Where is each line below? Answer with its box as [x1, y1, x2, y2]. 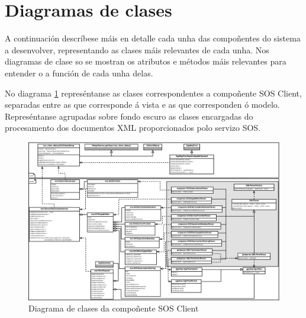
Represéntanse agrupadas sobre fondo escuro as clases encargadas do [5, 110, 253, 122]
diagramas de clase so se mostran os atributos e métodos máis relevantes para [5, 55, 286, 68]
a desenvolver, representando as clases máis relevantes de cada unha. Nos [5, 43, 269, 56]
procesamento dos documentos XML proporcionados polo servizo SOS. [5, 121, 261, 134]
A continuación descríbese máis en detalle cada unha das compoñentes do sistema [5, 32, 301, 44]
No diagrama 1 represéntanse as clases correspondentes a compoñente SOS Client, [5, 86, 302, 99]
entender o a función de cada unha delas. [5, 66, 153, 79]
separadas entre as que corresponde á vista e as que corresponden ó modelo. [5, 98, 280, 111]
